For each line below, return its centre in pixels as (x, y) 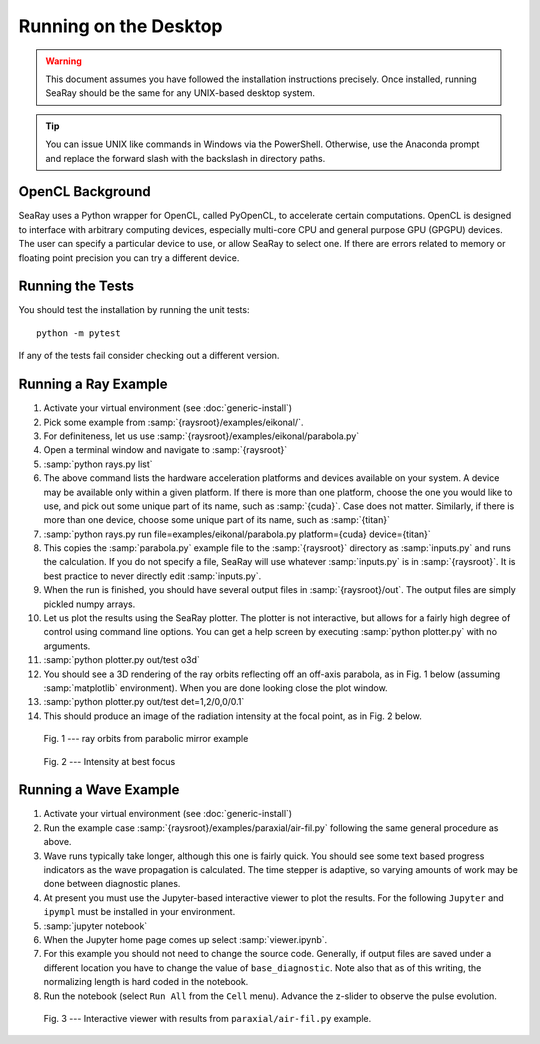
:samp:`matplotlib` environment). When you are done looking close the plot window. (216, 687)
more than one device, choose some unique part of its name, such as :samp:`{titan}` (216, 520)
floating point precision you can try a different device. (129, 257)
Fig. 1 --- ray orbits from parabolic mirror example (146, 739)
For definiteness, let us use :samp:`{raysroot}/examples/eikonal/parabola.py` (201, 436)
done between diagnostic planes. (112, 884)
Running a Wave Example (99, 790)
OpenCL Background (85, 191)
